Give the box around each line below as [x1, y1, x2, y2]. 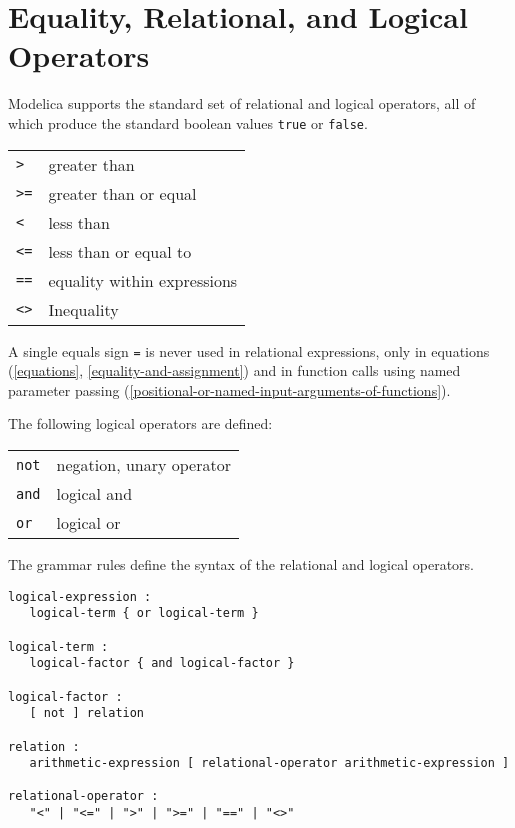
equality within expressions [48, 268, 238, 292]
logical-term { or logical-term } [29, 606, 259, 621]
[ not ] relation [29, 706, 145, 721]
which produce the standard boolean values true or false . [8, 112, 368, 133]
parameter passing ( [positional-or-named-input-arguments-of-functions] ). [8, 379, 451, 400]
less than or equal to [48, 239, 192, 263]
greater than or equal [48, 181, 197, 205]
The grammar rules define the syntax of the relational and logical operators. [8, 554, 474, 574]
